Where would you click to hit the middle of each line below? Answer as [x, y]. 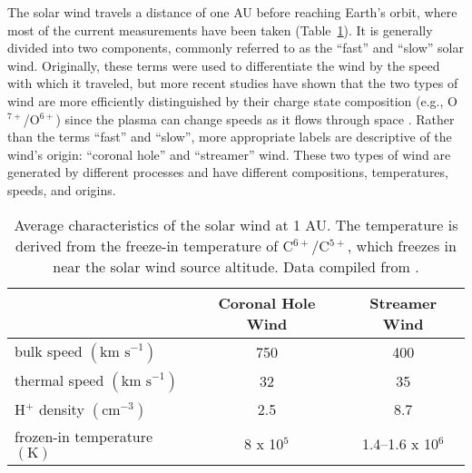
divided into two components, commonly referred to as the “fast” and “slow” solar [236, 48]
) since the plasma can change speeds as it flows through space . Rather [255, 118]
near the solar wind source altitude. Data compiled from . [236, 266]
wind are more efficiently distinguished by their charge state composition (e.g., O [232, 100]
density [61, 409]
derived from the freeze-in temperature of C [155, 245]
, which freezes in [402, 245]
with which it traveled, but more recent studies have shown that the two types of [233, 83]
